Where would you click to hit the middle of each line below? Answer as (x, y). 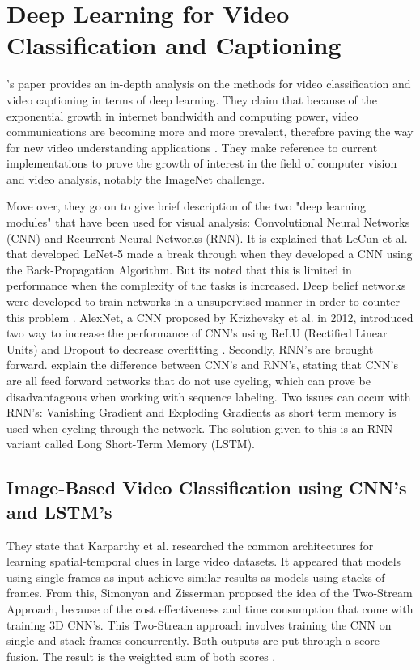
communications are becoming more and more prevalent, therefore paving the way (210, 131)
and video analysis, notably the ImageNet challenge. (136, 178)
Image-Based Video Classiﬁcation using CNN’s (207, 488)
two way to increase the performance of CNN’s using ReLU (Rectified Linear (197, 333)
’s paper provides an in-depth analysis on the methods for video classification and (209, 84)
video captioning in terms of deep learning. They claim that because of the (192, 99)
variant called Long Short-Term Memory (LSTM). (131, 444)
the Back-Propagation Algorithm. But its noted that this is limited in (179, 269)
